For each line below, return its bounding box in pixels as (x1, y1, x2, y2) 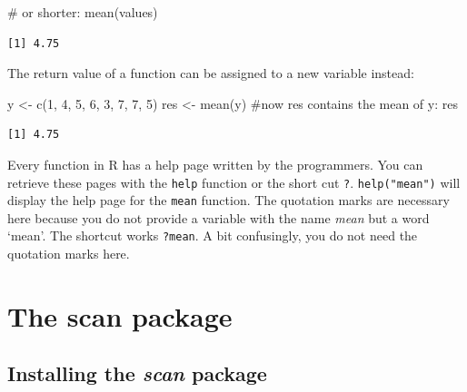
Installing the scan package (7, 359, 267, 387)
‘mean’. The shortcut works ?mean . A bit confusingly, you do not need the (7, 226, 418, 245)
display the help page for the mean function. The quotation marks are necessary (7, 191, 450, 210)
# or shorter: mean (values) (7, 3, 158, 21)
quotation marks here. (7, 244, 130, 263)
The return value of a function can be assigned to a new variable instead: (7, 64, 414, 83)
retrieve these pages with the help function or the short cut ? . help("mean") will (7, 172, 461, 191)
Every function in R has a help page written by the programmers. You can (7, 154, 423, 173)
